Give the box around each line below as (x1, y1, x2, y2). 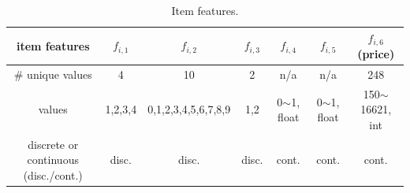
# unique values (13, 65, 92, 82)
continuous (27, 151, 79, 168)
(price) (357, 46, 395, 62)
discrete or (28, 135, 79, 152)
